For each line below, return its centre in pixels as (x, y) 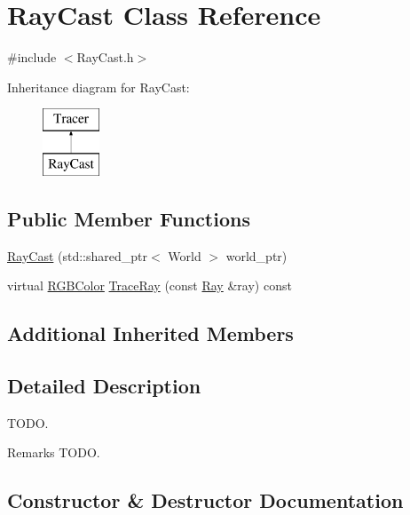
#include (32, 57)
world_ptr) (256, 255)
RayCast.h (105, 57)
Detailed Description (104, 386)
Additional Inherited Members (150, 333)
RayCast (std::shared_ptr (78, 255)
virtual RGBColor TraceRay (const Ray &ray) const (150, 285)
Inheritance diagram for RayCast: (99, 87)
